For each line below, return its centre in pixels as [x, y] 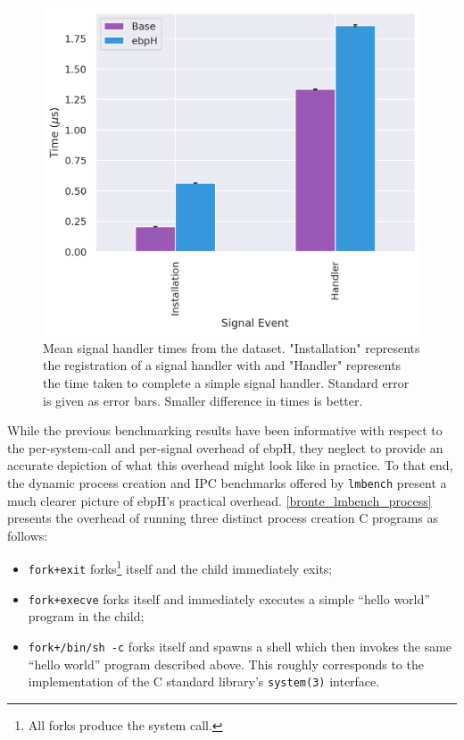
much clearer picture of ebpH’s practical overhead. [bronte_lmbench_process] [220, 500]
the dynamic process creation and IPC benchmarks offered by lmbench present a [227, 483]
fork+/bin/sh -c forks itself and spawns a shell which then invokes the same [240, 647]
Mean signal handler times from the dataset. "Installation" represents [232, 347]
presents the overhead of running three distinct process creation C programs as [223, 518]
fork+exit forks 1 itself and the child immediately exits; [180, 568]
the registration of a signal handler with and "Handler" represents [222, 365]
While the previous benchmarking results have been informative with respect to [225, 430]
